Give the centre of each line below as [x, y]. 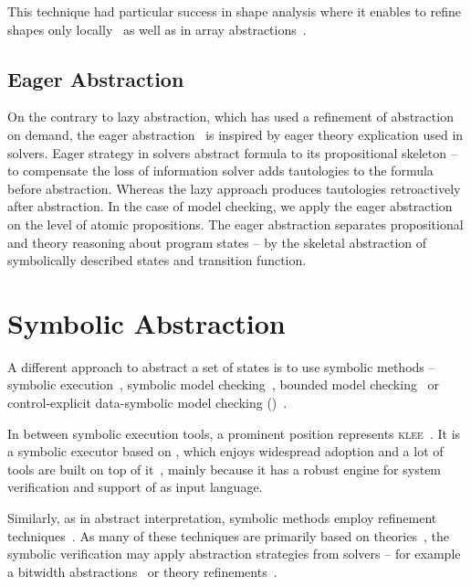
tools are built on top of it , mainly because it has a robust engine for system [225, 469]
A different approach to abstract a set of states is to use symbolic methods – [221, 366]
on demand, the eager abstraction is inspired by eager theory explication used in [235, 134]
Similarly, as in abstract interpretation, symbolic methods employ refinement [222, 518]
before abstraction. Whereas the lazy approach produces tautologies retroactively [234, 188]
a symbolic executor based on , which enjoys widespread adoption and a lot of [225, 451]
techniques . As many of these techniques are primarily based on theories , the [228, 535]
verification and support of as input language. [135, 487]
